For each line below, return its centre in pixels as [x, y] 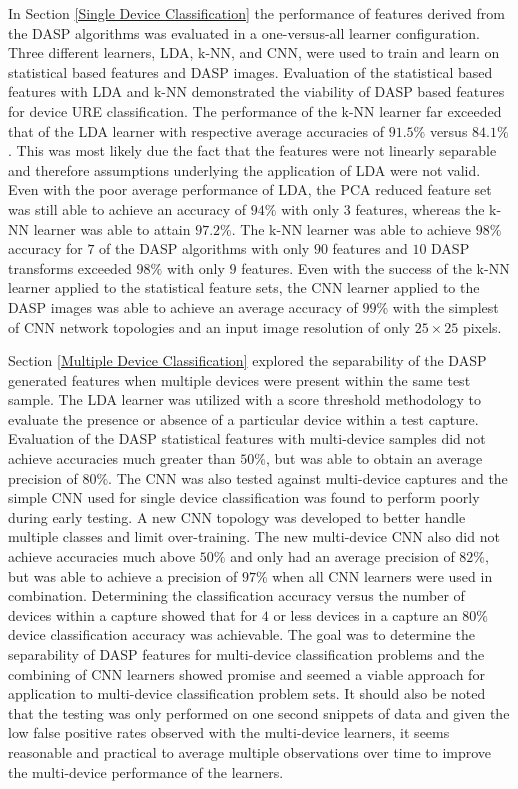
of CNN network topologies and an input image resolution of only [209, 326]
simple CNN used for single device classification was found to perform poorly [244, 497]
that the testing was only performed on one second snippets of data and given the [259, 712]
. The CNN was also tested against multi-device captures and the [308, 477]
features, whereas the [420, 208]
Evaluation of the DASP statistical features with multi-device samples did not [247, 438]
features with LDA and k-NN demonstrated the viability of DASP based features [256, 91]
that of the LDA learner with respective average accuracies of [196, 130]
